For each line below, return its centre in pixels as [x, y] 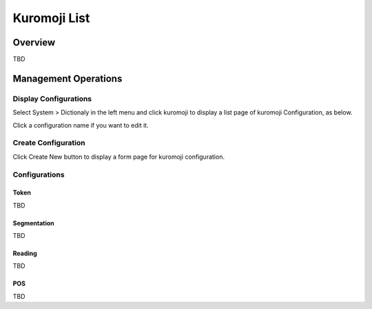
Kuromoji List [51, 18]
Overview [34, 42]
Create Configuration [49, 143]
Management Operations [68, 78]
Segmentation [33, 223]
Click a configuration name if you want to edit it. [81, 125]
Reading [25, 253]
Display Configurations [52, 99]
